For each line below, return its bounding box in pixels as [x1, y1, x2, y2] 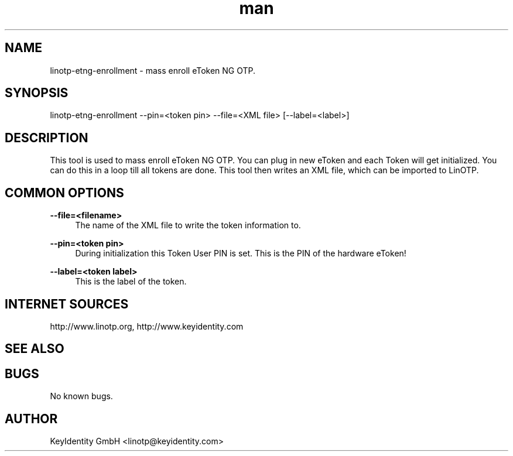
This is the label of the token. [75, 276, 187, 287]
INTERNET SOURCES [5, 296, 129, 311]
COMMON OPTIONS [5, 185, 124, 200]
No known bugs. [50, 391, 113, 402]
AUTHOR [5, 411, 58, 426]
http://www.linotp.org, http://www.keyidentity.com [50, 321, 244, 331]
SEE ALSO [5, 341, 64, 356]
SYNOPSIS [5, 85, 69, 101]
